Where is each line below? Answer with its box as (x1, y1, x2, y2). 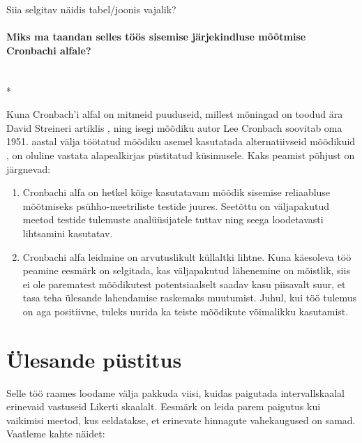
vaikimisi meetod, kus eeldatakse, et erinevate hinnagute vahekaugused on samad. (6, 412, 356, 427)
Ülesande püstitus (6, 345, 182, 373)
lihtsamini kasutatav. (22, 225, 113, 240)
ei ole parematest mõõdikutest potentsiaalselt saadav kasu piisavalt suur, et (22, 276, 346, 291)
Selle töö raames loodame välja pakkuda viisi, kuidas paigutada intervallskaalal (6, 385, 345, 400)
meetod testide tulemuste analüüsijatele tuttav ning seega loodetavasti (22, 212, 324, 227)
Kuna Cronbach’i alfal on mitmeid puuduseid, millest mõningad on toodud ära (6, 107, 343, 121)
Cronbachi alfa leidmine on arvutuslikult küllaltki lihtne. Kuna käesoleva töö (22, 249, 352, 264)
